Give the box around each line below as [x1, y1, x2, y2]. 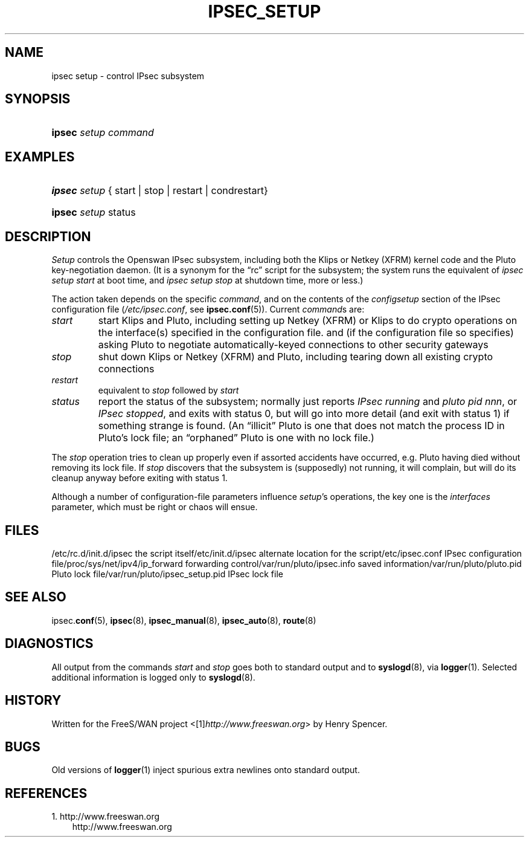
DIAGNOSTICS [5, 636, 94, 652]
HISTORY [5, 693, 62, 708]
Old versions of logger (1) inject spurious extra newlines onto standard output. [51, 765, 360, 776]
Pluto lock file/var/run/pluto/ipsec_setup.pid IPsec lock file [51, 568, 283, 579]
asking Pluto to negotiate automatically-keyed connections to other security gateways [98, 338, 489, 351]
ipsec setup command [51, 126, 154, 139]
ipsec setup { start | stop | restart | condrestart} [51, 184, 268, 197]
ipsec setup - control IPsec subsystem [51, 70, 205, 81]
